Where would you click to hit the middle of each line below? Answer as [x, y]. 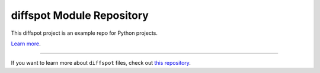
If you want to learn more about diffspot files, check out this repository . [101, 63]
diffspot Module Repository [80, 15]
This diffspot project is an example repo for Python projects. [84, 33]
